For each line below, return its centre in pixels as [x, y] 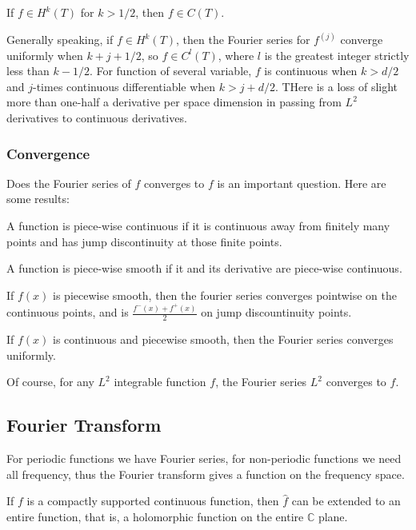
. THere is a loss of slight [336, 86]
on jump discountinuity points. [276, 312]
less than [28, 71]
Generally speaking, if [60, 40]
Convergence [48, 153]
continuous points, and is [68, 312]
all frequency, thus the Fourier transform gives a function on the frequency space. [206, 474]
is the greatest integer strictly [337, 55]
